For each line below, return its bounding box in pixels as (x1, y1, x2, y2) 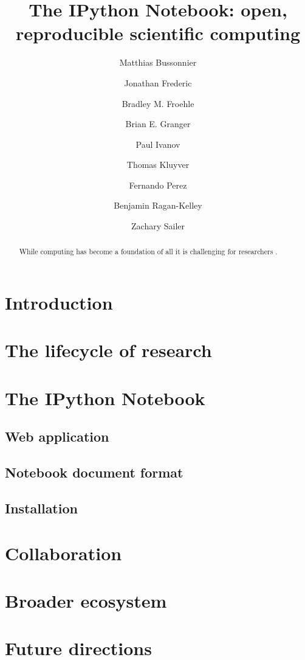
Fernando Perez (129, 178, 187, 191)
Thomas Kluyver (126, 158, 190, 171)
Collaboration (5, 540, 122, 565)
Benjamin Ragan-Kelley (114, 199, 202, 212)
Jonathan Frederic (124, 76, 192, 89)
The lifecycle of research (5, 338, 212, 363)
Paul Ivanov (135, 137, 180, 150)
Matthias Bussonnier (119, 56, 197, 69)
